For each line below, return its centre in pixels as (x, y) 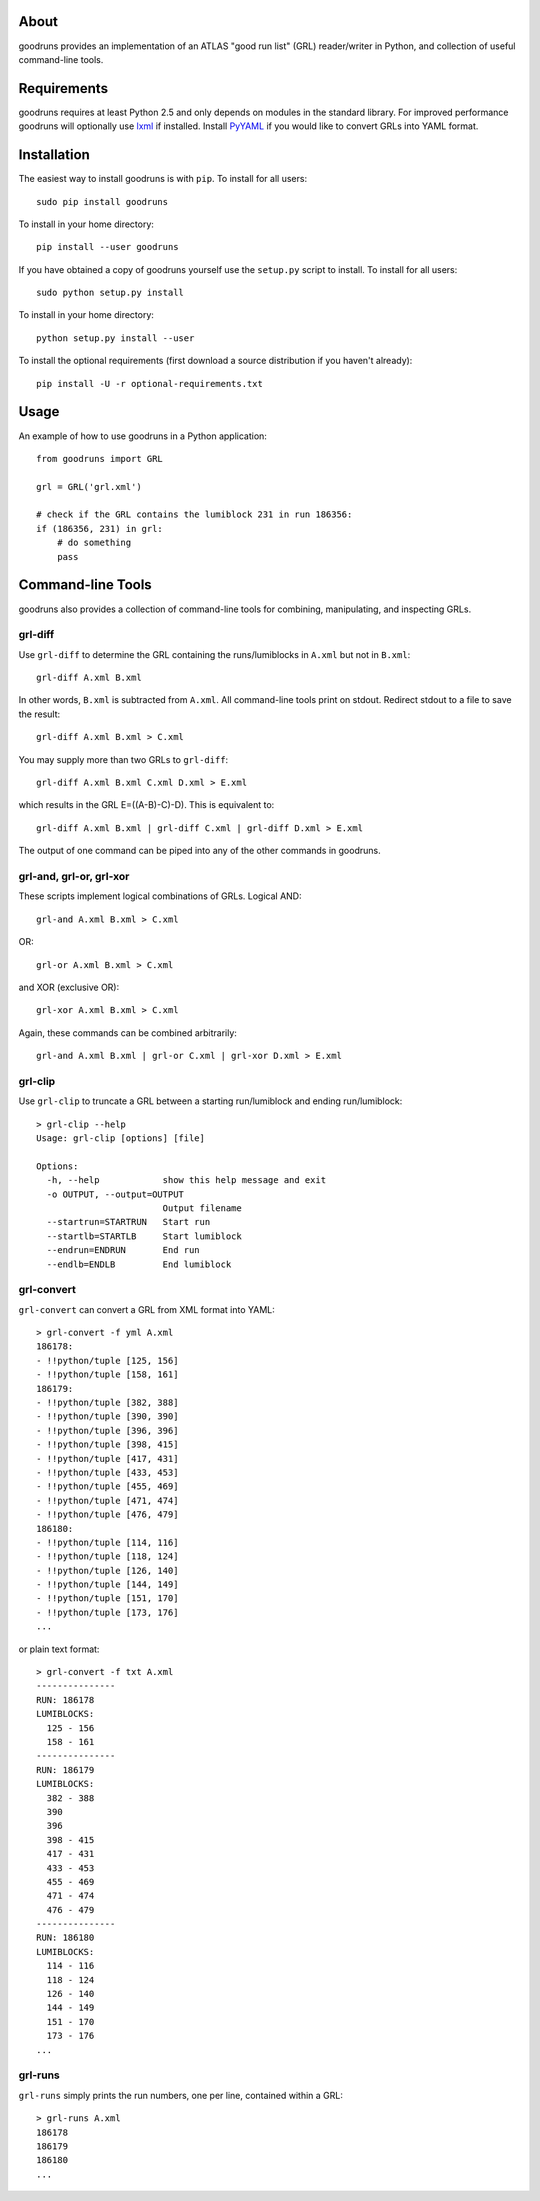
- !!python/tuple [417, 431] (107, 1458)
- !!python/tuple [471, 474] (107, 1500)
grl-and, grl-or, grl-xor (74, 876)
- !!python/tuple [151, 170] (107, 1598)
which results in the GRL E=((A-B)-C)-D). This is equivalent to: (146, 805)
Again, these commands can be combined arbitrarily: (127, 1032)
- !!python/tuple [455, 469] (107, 1486)
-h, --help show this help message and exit (186, 1180)
